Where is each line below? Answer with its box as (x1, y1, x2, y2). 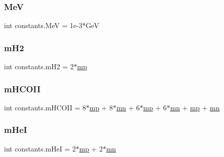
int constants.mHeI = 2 (4, 143, 76, 153)
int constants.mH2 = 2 (4, 61, 74, 72)
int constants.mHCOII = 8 (4, 102, 86, 112)
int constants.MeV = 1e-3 (4, 20, 83, 31)
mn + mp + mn (170, 102, 220, 112)
